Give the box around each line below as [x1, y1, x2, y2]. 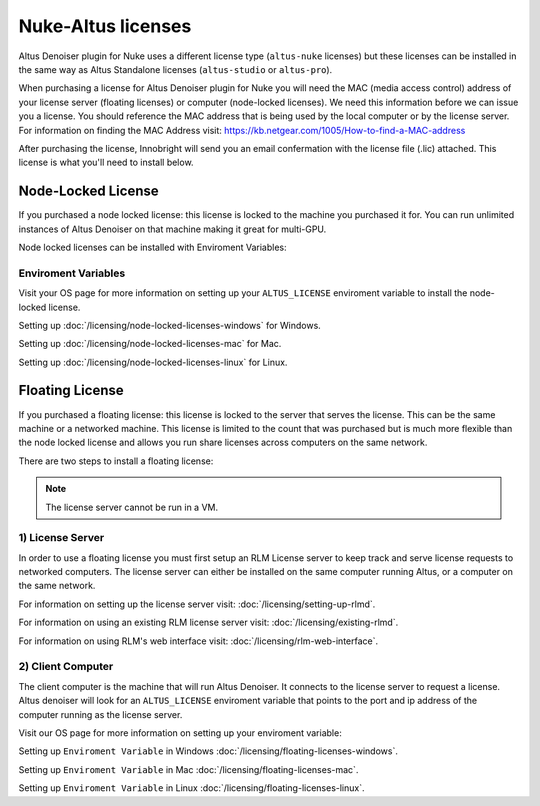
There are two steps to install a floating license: [18, 455, 214, 467]
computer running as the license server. [18, 708, 183, 720]
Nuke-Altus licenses [18, 15, 192, 37]
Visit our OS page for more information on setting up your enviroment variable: [18, 726, 342, 739]
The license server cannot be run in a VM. [45, 501, 219, 513]
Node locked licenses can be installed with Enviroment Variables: [18, 241, 287, 253]
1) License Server [18, 531, 105, 545]
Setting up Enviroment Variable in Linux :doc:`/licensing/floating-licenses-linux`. [18, 782, 365, 794]
